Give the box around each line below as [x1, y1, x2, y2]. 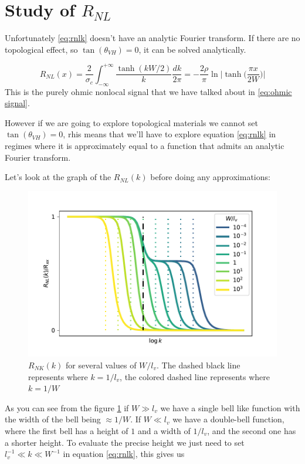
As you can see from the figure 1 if [5, 401, 129, 414]
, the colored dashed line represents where [120, 370, 270, 382]
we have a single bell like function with [160, 401, 300, 414]
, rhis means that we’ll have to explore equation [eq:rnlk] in [63, 128, 276, 140]
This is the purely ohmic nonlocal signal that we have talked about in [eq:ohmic [5, 85, 292, 97]
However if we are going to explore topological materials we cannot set [5, 116, 258, 128]
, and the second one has [207, 424, 296, 436]
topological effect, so [5, 43, 78, 55]
